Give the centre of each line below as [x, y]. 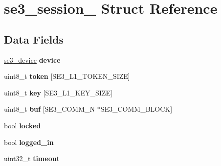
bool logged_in [29, 142]
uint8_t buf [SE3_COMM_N [49, 109]
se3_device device [32, 59]
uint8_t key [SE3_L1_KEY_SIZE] [58, 92]
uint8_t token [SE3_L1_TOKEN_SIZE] [67, 76]
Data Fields [34, 39]
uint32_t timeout [32, 158]
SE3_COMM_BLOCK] [136, 109]
